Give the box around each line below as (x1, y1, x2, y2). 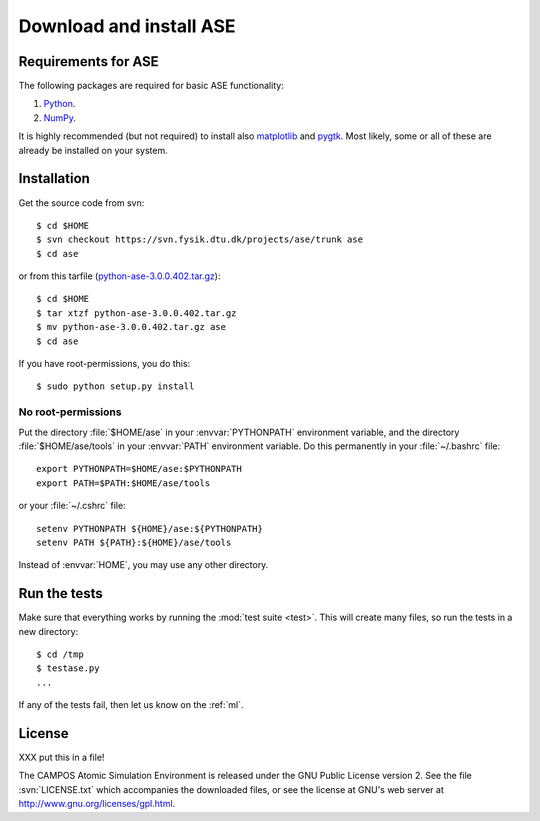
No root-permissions (18, 405, 122, 419)
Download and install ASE (18, 15, 236, 37)
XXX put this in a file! (18, 751, 105, 764)
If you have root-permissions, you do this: (18, 358, 191, 370)
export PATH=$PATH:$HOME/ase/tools (36, 477, 211, 489)
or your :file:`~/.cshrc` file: (18, 500, 126, 512)
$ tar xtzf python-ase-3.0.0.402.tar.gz (36, 307, 237, 319)
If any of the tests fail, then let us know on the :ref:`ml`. (18, 699, 244, 711)
